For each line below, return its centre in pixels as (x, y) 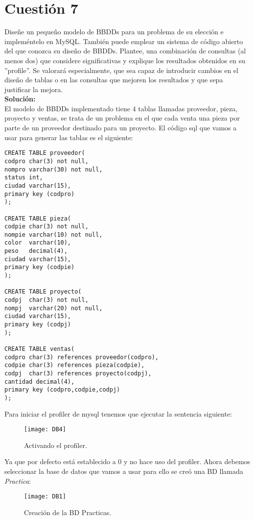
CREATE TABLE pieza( (38, 218)
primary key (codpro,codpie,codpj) (62, 390)
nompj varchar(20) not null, (54, 308)
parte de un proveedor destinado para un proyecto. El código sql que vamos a (121, 128)
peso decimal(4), (36, 251)
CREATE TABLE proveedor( (45, 153)
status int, (24, 178)
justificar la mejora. (34, 89)
